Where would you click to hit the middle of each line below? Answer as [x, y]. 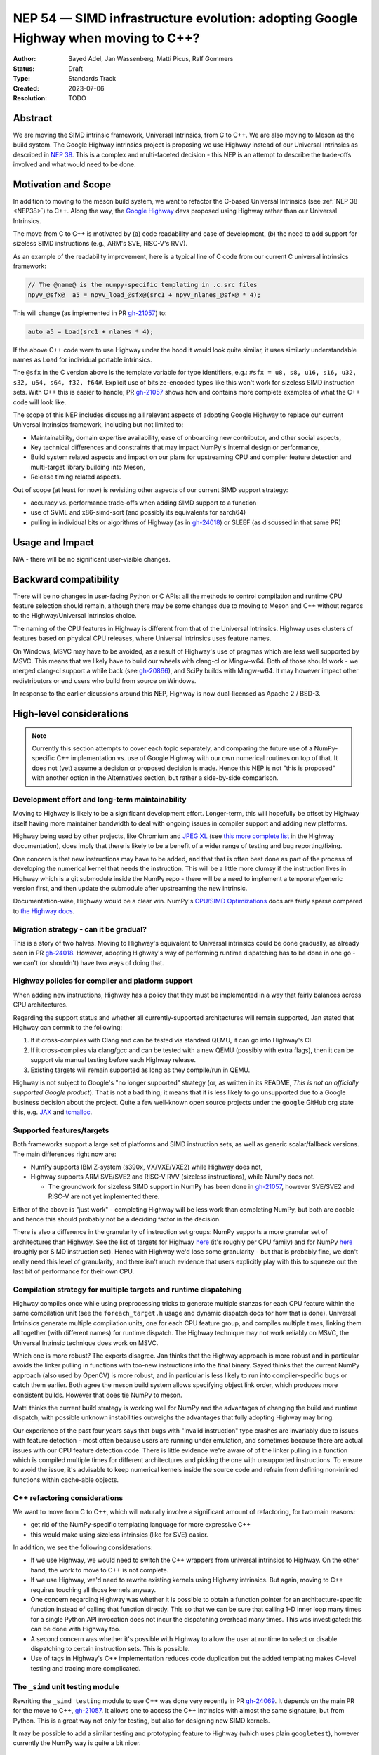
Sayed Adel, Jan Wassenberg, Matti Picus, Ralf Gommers [151, 59]
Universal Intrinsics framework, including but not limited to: [98, 425]
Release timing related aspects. [76, 477]
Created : [26, 88]
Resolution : [30, 98]
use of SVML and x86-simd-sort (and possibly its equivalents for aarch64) [138, 512]
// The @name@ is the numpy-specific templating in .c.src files [142, 285]
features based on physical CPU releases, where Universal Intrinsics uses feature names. [142, 638]
